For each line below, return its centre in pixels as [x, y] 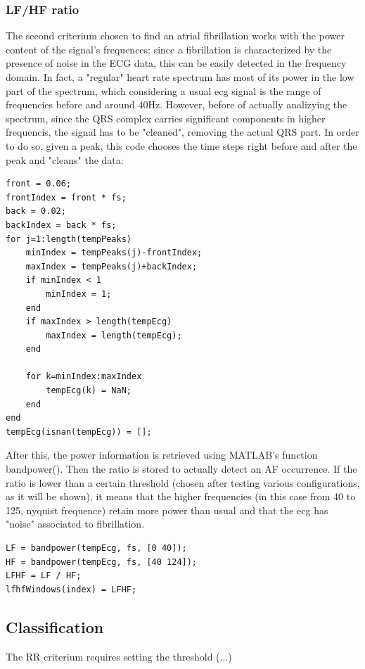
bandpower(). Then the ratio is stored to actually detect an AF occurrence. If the [181, 469]
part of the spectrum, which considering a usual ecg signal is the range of [164, 90]
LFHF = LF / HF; [44, 576]
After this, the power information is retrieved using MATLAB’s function [162, 455]
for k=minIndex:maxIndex [84, 377]
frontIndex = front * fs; [66, 197]
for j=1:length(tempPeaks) [69, 239]
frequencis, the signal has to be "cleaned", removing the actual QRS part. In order [182, 132]
